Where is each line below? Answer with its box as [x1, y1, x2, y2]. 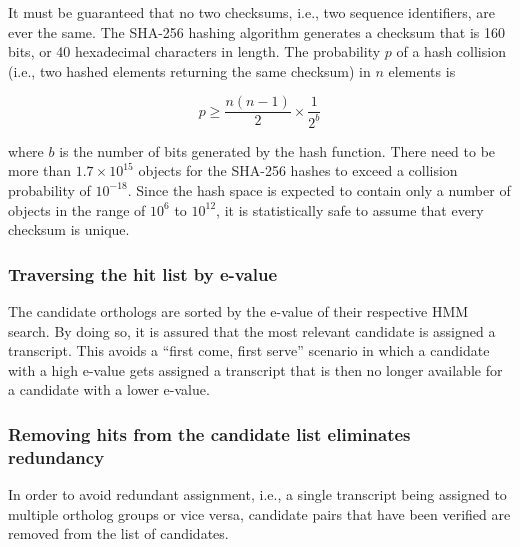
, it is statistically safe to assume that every [216, 199, 484, 220]
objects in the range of [8, 199, 146, 220]
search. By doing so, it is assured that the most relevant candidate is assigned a [8, 320, 496, 341]
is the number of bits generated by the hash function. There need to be [59, 140, 496, 161]
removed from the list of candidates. [8, 523, 229, 544]
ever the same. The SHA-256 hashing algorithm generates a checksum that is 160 [8, 21, 506, 42]
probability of [8, 179, 91, 200]
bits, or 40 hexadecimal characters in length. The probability [8, 41, 381, 62]
